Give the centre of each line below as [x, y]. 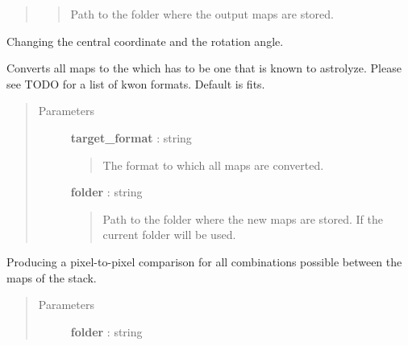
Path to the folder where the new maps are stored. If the [243, 218]
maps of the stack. [52, 277]
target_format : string [131, 137]
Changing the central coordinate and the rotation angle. [145, 41]
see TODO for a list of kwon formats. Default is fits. [136, 83]
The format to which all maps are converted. [213, 165]
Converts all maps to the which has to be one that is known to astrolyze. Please [204, 68]
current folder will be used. [169, 235]
